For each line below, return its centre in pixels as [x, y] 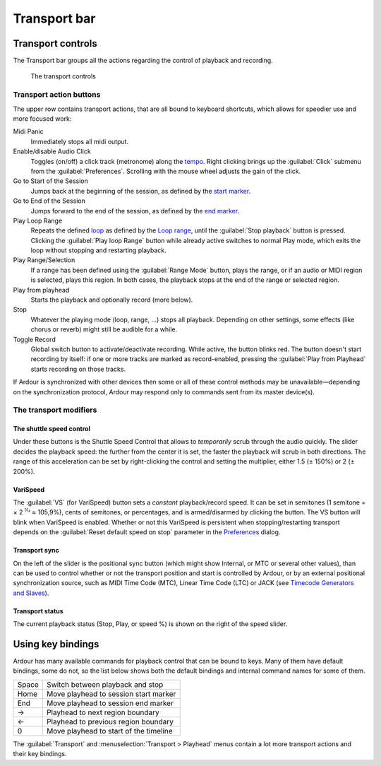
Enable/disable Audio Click [52, 151]
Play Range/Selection [44, 260]
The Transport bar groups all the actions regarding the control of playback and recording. [143, 61]
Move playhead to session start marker [111, 694]
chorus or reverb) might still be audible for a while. [104, 329]
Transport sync [36, 550]
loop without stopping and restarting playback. [98, 250]
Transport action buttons [57, 95]
